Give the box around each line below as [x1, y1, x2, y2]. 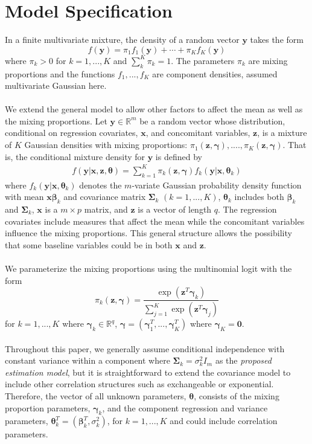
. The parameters [171, 54, 235, 66]
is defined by [155, 150, 202, 162]
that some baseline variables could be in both [5, 238, 173, 251]
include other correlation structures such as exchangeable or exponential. [5, 378, 274, 390]
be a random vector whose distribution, [139, 114, 285, 127]
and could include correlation [170, 414, 278, 427]
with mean [5, 190, 44, 203]
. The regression [218, 202, 277, 215]
